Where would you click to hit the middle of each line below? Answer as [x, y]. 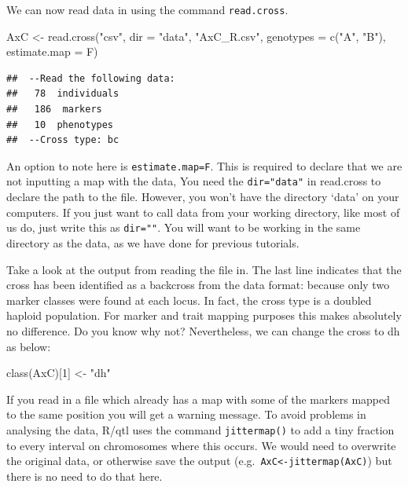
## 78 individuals [63, 94]
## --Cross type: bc [63, 140]
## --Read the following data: [91, 78]
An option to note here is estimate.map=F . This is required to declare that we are [204, 165]
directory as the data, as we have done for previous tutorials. [153, 242]
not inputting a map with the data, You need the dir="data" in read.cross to [194, 181]
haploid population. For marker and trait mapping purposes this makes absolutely [204, 315]
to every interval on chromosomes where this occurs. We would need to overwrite [201, 445]
